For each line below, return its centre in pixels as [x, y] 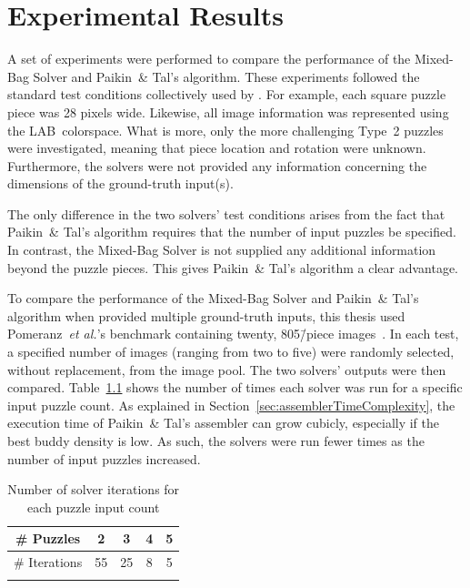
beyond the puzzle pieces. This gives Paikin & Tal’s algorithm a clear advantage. [233, 267]
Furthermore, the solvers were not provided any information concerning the [217, 165]
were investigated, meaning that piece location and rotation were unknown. [217, 148]
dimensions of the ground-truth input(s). [120, 183]
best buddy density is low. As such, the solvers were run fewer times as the [216, 441]
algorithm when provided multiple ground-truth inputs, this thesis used [206, 315]
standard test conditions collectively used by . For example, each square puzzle [227, 94]
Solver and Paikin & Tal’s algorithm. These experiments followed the [226, 76]
